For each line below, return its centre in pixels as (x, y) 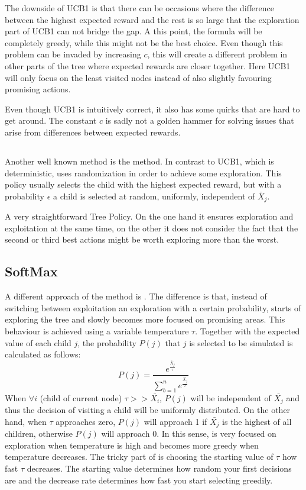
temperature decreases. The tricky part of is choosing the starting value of (139, 457)
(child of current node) (81, 397)
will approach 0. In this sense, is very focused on (189, 433)
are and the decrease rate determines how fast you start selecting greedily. (139, 480)
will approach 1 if (175, 421)
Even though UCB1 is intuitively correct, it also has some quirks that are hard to (152, 109)
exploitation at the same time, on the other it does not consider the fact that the (152, 228)
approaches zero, (86, 421)
